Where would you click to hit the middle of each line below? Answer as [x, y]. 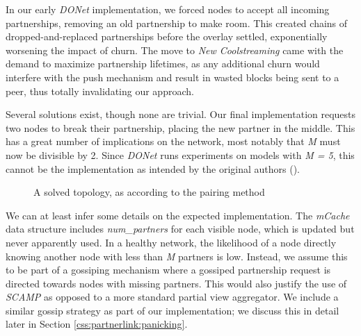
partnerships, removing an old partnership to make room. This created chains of [177, 23]
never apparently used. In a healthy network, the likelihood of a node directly [171, 242]
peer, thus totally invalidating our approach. [100, 91]
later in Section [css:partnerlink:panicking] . [97, 324]
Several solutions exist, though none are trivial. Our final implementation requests [181, 114]
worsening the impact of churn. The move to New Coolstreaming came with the [175, 50]
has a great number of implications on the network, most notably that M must [173, 141]
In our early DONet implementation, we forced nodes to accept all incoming [168, 9]
